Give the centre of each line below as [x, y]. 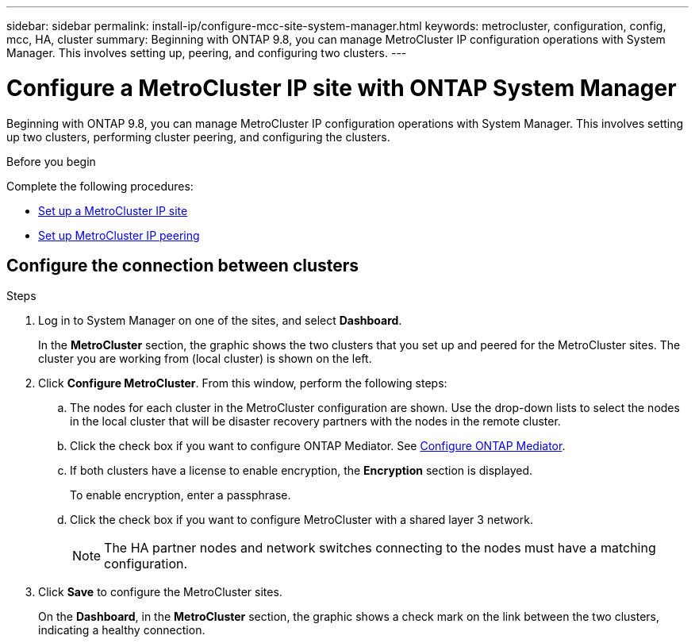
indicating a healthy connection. [122, 630]
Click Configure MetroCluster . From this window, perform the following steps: [243, 383]
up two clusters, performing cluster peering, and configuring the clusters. [198, 137]
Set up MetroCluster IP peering [119, 235]
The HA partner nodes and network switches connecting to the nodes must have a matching [380, 548]
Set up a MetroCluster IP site [113, 210]
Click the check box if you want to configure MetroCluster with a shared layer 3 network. [301, 520]
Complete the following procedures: [100, 186]
